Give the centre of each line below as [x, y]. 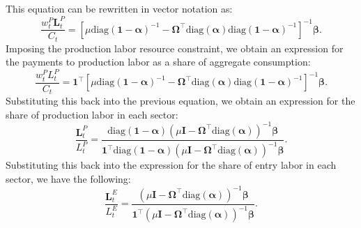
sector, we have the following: [68, 178]
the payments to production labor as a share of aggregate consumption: [158, 62]
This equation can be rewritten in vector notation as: [119, 8]
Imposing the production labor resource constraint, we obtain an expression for [175, 48]
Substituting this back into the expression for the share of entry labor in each [171, 165]
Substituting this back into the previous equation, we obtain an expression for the [180, 101]
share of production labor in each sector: [92, 114]
